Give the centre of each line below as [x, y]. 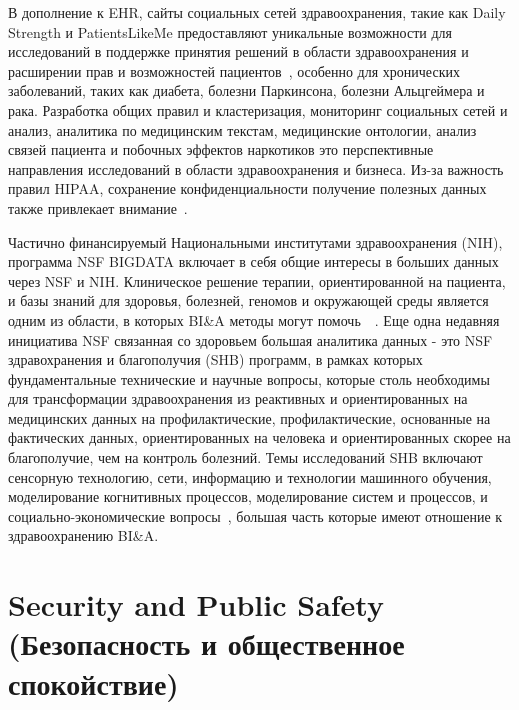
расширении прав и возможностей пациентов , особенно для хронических [234, 70]
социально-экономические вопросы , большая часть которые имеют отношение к [255, 515]
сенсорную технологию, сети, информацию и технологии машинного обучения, [250, 476]
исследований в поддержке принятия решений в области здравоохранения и [238, 51]
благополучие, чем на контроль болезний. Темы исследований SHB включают [245, 457]
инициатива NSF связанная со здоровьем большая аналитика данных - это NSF [250, 339]
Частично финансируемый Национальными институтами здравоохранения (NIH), [255, 241]
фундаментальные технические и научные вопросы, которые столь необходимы [249, 378]
